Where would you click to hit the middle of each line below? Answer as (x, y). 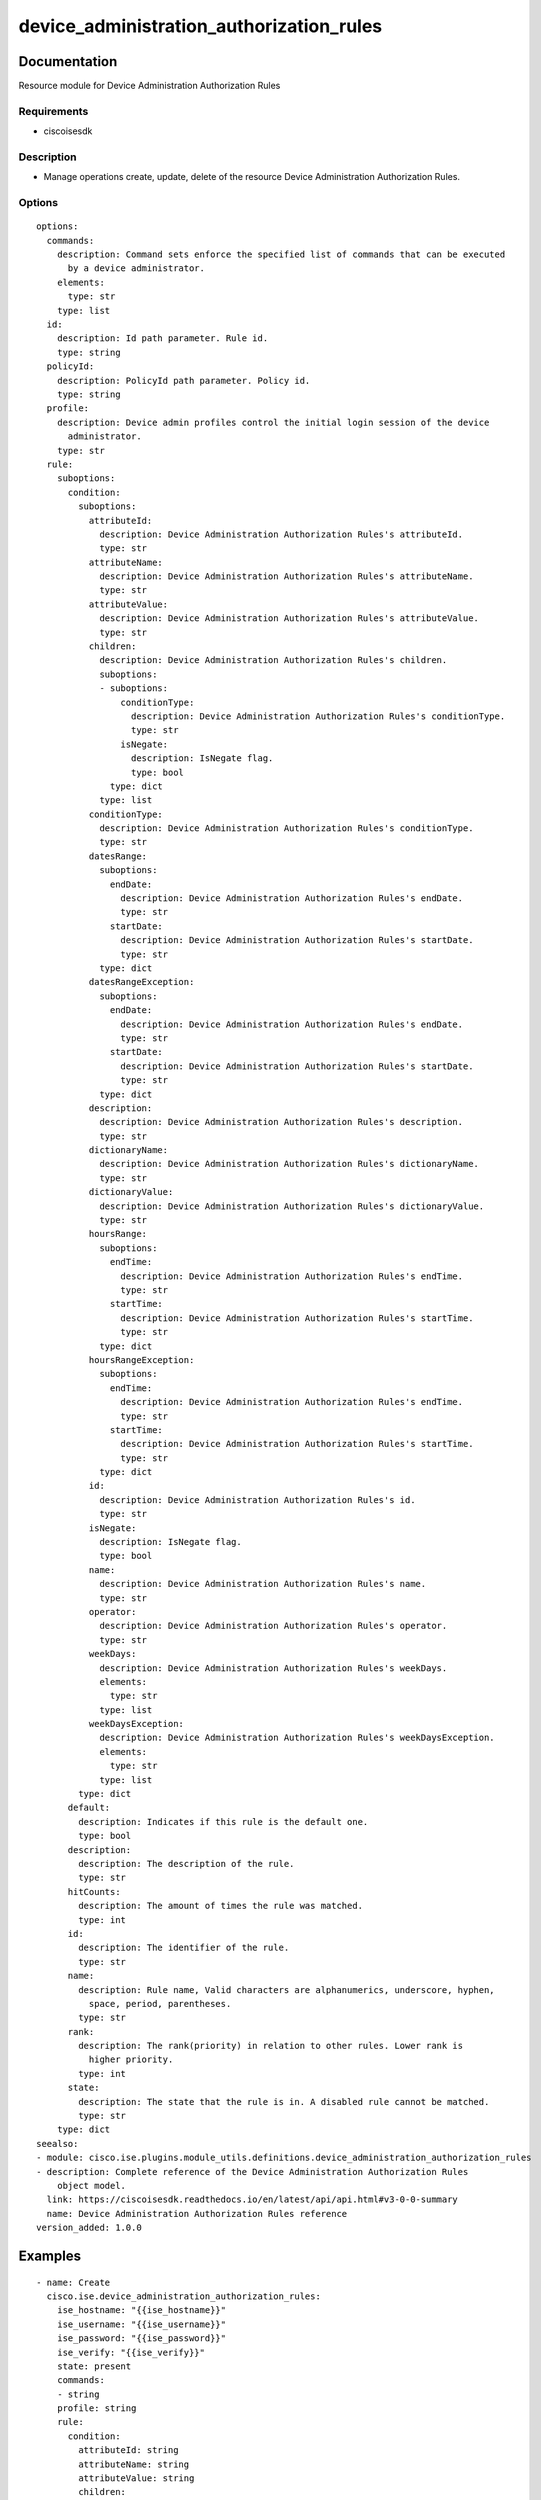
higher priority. (131, 2059)
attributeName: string (134, 2464)
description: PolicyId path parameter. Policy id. (183, 380)
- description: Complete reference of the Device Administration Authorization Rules (252, 2171)
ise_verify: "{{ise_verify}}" (130, 2352)
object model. (91, 2185)
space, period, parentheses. (160, 2003)
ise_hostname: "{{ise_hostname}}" (141, 2310)
